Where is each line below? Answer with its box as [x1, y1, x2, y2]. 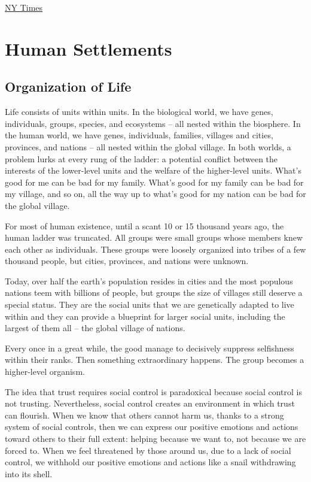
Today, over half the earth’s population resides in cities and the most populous [5, 274, 293, 287]
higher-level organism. [5, 365, 85, 378]
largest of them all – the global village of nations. [5, 322, 185, 334]
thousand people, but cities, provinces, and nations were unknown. [5, 254, 249, 267]
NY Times [5, 1, 43, 13]
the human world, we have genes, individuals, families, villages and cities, [5, 129, 273, 141]
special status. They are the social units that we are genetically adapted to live [5, 298, 294, 311]
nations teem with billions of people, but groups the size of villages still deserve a [5, 286, 303, 299]
